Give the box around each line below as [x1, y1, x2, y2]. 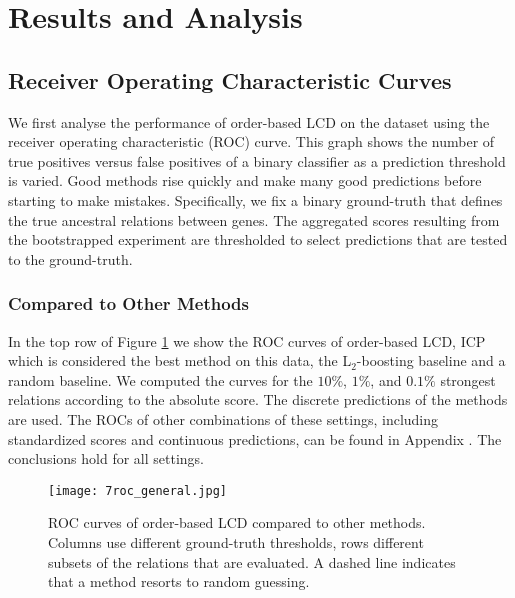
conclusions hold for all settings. [8, 448, 204, 469]
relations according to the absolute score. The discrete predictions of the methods [8, 389, 508, 410]
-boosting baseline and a [356, 350, 506, 371]
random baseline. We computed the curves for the [8, 369, 313, 390]
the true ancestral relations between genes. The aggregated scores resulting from [8, 209, 500, 230]
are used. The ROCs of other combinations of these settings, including [8, 408, 439, 429]
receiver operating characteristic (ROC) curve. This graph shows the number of [8, 131, 495, 152]
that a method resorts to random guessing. [48, 571, 310, 592]
